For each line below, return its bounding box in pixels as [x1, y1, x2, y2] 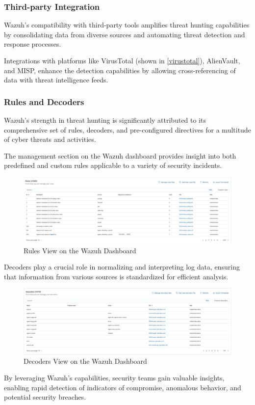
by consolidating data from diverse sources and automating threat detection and [4, 29, 245, 39]
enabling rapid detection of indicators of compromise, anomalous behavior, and [4, 382, 241, 392]
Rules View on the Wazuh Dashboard [24, 245, 136, 255]
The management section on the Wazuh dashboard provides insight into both [4, 150, 236, 161]
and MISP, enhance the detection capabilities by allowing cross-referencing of [4, 65, 236, 75]
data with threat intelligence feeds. [4, 75, 108, 85]
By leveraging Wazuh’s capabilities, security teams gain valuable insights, [4, 373, 225, 383]
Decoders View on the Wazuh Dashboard [24, 356, 147, 366]
